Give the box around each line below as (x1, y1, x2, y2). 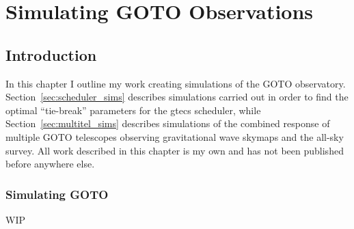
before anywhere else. (5, 157, 95, 171)
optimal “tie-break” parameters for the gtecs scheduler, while (5, 103, 261, 117)
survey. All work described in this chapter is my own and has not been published (5, 143, 344, 157)
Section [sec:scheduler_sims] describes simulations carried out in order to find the (5, 90, 349, 104)
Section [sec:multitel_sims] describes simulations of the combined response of (5, 116, 330, 131)
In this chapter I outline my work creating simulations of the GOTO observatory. (5, 76, 346, 90)
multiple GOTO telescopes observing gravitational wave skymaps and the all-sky (5, 129, 344, 144)
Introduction (5, 44, 97, 65)
